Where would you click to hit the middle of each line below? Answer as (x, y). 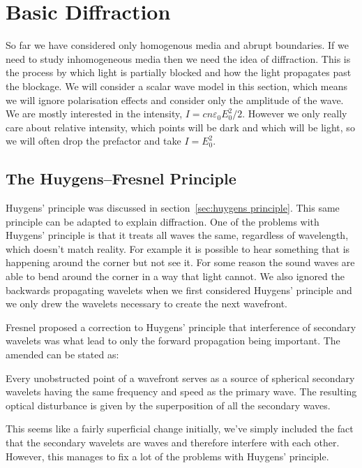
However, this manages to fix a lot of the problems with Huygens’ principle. (167, 456)
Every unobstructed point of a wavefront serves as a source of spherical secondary (180, 378)
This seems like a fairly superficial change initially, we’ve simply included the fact (180, 429)
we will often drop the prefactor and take (93, 141)
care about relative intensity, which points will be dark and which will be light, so (180, 127)
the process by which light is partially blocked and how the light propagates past (179, 72)
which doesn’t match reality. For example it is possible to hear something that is (178, 248)
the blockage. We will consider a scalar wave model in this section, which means (177, 86)
